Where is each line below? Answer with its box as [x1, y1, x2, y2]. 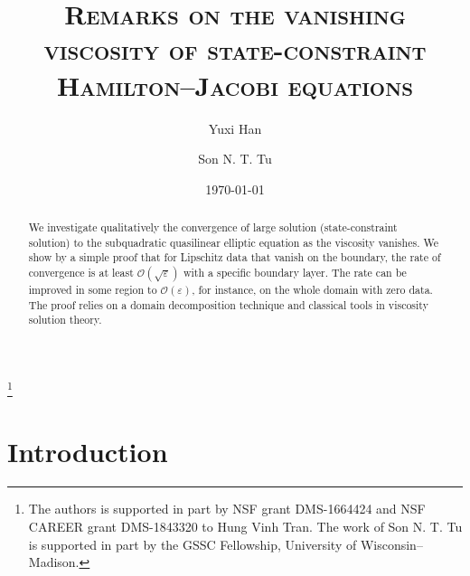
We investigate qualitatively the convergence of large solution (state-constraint [28, 220, 398, 235]
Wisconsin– [360, 534, 423, 553]
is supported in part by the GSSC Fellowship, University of [28, 534, 357, 553]
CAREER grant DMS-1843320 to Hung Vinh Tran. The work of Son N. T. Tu [28, 517, 463, 536]
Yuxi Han [208, 118, 262, 137]
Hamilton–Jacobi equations [57, 66, 413, 103]
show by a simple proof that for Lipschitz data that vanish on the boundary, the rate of [28, 250, 441, 265]
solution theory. [28, 312, 102, 327]
